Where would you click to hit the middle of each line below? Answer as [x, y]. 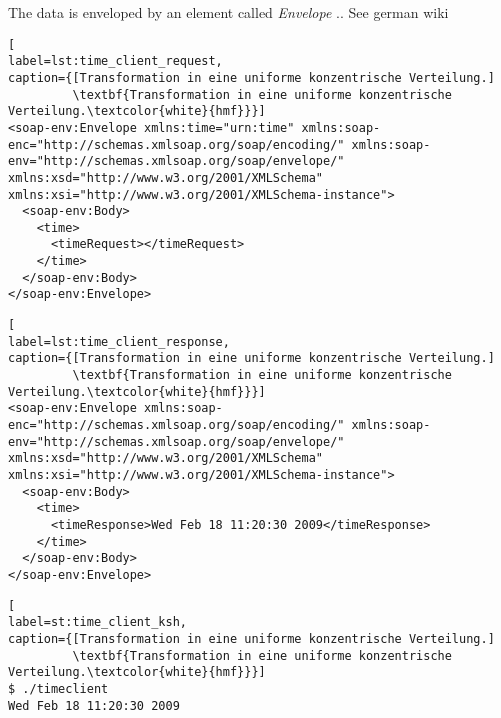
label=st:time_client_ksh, [97, 622]
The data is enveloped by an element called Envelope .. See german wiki [228, 12]
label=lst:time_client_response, [119, 341]
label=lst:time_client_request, [115, 61]
